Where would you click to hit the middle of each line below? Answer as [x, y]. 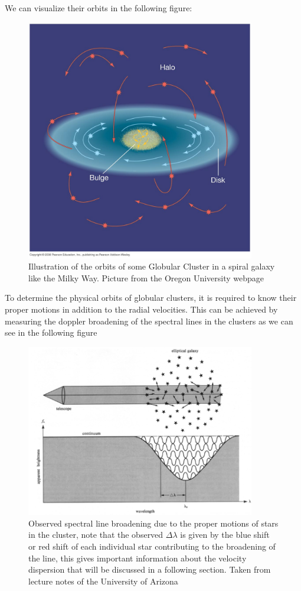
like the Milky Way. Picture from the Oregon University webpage [146, 277]
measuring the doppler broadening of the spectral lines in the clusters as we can [149, 321]
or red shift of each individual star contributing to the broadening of [152, 546]
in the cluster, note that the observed [96, 535]
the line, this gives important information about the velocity [138, 558]
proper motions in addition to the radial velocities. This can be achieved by [141, 309]
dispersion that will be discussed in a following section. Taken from [150, 569]
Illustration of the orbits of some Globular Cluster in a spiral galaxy [152, 266]
